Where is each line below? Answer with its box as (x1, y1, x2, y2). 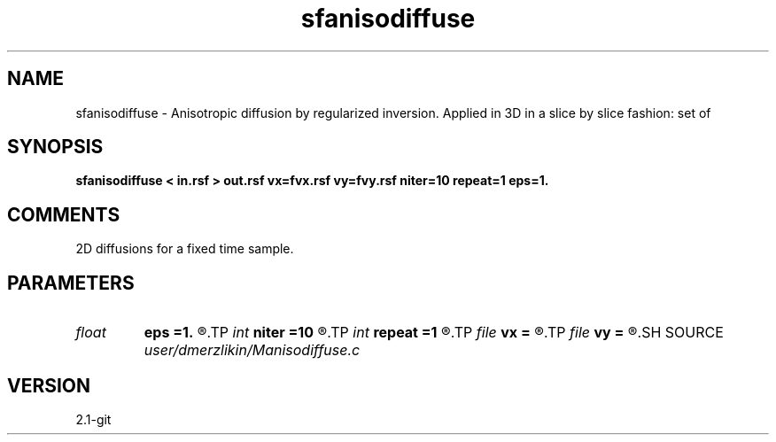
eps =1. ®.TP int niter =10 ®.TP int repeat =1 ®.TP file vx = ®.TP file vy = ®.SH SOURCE (144, 323, 724, 342)
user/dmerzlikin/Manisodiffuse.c (144, 341, 361, 360)
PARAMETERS (7, 271, 135, 294)
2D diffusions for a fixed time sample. (75, 241, 294, 257)
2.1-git (75, 411, 112, 427)
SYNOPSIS (7, 136, 104, 159)
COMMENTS (7, 203, 120, 226)
